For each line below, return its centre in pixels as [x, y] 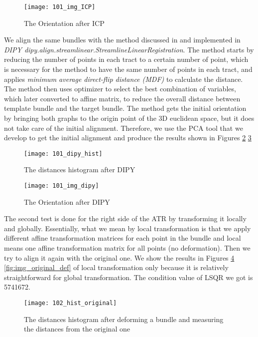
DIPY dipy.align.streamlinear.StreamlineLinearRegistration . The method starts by [129, 49]
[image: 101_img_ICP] [60, 7]
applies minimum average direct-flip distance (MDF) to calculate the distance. [124, 79]
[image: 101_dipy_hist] [63, 154]
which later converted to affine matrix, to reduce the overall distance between [122, 98]
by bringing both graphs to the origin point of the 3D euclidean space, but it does [129, 118]
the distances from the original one [77, 329]
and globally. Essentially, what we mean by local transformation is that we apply [128, 228]
